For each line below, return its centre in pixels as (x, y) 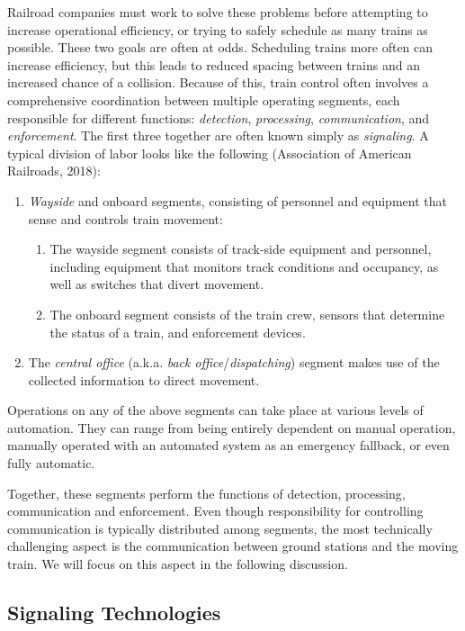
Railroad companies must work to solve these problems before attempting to (218, 12)
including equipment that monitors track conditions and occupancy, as (244, 266)
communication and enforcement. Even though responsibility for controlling (215, 511)
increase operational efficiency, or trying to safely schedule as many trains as (218, 29)
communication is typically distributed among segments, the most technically (220, 528)
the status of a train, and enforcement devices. (178, 332)
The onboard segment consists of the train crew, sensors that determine (247, 314)
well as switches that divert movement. (157, 284)
